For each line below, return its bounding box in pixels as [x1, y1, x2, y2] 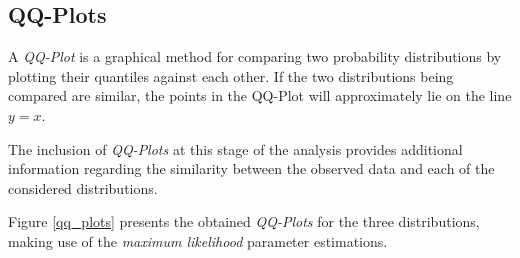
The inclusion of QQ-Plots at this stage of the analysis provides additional [8, 138, 463, 159]
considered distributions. [8, 177, 158, 198]
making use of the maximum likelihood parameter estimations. [8, 230, 388, 251]
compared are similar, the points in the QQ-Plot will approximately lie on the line [8, 85, 512, 106]
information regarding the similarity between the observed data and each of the [8, 158, 495, 179]
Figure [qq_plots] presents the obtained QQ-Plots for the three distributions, [8, 211, 480, 232]
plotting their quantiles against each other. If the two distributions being [8, 65, 454, 86]
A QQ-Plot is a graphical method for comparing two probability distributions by [8, 46, 502, 67]
